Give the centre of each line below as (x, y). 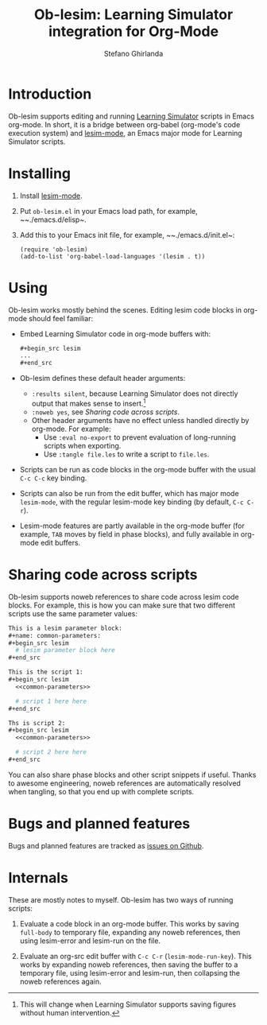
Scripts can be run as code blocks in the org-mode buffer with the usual (137, 469)
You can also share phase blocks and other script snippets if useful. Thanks (132, 775)
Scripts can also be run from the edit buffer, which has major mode (130, 493)
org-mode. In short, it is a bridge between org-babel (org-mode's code (124, 124)
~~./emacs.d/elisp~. (53, 219)
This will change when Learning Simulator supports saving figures (128, 1004)
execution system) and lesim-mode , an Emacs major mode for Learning (125, 133)
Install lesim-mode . (51, 196)
